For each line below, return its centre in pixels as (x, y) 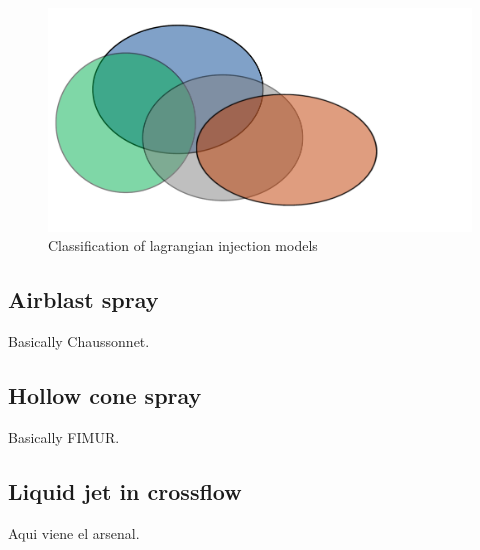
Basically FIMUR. (64, 436)
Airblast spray (83, 299)
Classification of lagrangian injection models (183, 245)
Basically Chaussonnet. (79, 341)
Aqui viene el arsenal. (74, 532)
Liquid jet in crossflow (125, 490)
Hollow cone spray (105, 395)
